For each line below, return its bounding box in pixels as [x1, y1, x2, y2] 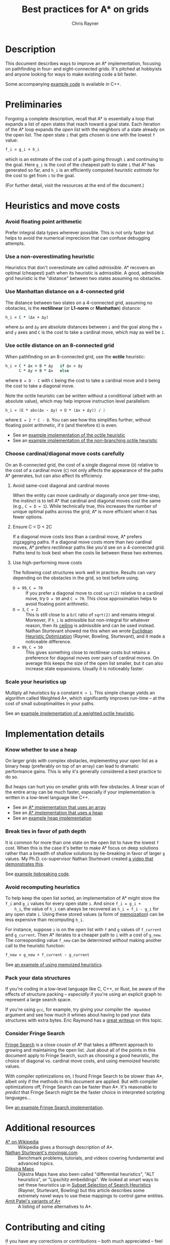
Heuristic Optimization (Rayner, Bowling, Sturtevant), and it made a [25, 633, 165, 639]
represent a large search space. [5, 997, 72, 1003]
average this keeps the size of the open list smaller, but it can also [25, 660, 163, 666]
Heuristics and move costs [5, 200, 120, 211]
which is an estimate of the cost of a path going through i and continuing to [5, 156, 164, 162]
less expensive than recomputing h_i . [5, 916, 84, 923]
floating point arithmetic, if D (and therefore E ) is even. [5, 422, 118, 429]
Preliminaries [5, 99, 62, 110]
